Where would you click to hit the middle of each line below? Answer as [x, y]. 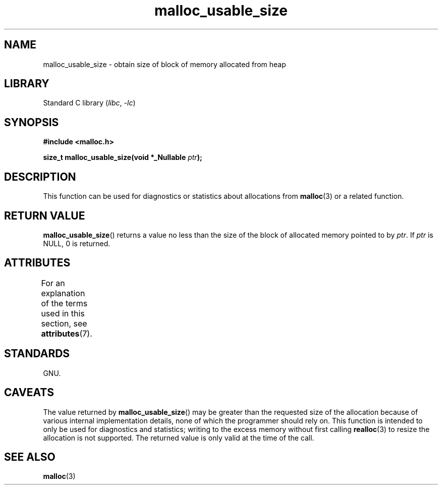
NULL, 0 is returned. [77, 243]
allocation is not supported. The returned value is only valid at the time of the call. [179, 438]
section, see [64, 323]
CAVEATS [29, 393]
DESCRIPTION [40, 177]
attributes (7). [67, 333]
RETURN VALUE [45, 215]
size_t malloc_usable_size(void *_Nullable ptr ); [123, 157]
